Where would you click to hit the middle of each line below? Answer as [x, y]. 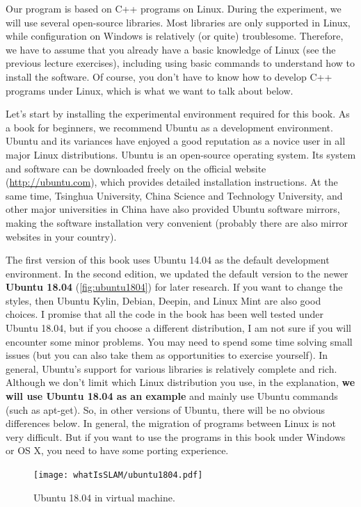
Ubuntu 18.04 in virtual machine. [104, 497]
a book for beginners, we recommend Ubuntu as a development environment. [169, 127]
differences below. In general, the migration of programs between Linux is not [171, 423]
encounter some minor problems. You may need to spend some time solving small [179, 341]
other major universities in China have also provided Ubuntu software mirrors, [173, 209]
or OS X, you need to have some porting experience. [117, 450]
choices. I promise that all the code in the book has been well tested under [165, 314]
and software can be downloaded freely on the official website [136, 168]
